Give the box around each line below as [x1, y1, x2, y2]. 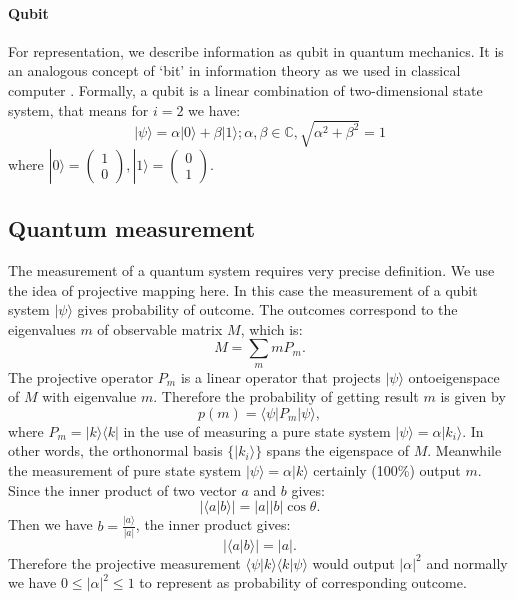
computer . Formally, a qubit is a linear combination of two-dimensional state [8, 79, 483, 100]
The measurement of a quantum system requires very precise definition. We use [8, 259, 495, 280]
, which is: [240, 318, 303, 339]
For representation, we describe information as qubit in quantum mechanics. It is [8, 40, 504, 61]
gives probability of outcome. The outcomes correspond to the [77, 299, 458, 320]
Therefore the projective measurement [8, 552, 241, 573]
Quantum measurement [8, 213, 256, 244]
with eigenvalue [42, 386, 137, 407]
